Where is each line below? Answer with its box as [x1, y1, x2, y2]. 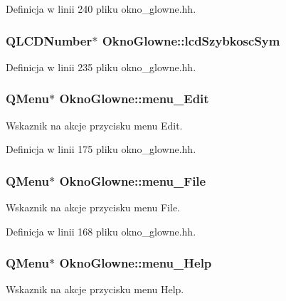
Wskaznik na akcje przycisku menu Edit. [6, 117, 183, 132]
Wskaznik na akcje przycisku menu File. [6, 200, 180, 215]
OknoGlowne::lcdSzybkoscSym [102, 31, 280, 49]
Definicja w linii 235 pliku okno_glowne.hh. [6, 59, 196, 74]
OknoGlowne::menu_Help [59, 254, 212, 272]
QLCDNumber [6, 31, 92, 49]
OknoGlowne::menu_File [59, 171, 206, 189]
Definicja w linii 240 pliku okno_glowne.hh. [6, 1, 196, 16]
